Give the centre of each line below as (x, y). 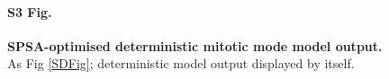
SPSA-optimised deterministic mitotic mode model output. (195, 45)
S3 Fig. (30, 11)
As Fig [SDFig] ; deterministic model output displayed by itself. (181, 63)
